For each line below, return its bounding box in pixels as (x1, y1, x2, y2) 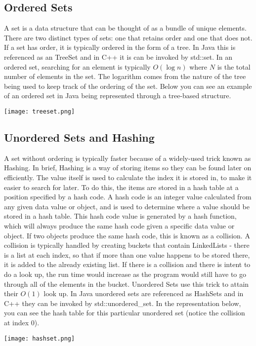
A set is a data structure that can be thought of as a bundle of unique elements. (4, 23, 247, 33)
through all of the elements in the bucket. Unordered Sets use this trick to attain (4, 278, 249, 289)
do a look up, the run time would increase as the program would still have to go (4, 269, 246, 279)
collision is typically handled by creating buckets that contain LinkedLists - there (4, 240, 250, 250)
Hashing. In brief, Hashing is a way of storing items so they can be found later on (4, 162, 252, 173)
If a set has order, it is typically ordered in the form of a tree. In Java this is (4, 42, 236, 52)
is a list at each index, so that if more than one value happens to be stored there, (4, 249, 250, 260)
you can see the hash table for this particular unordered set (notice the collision (4, 308, 245, 318)
